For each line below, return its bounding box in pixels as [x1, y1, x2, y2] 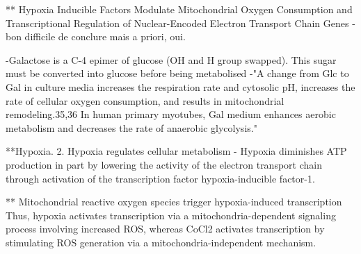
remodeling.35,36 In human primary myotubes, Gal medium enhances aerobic [6, 107, 336, 121]
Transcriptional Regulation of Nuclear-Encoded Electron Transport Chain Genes [6, 15, 349, 30]
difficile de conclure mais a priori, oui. [24, 29, 186, 44]
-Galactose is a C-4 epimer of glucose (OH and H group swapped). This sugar [6, 52, 337, 67]
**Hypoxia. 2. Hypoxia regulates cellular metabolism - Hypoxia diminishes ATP [6, 144, 347, 158]
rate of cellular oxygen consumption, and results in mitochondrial [6, 93, 284, 108]
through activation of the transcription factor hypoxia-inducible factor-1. [6, 171, 315, 185]
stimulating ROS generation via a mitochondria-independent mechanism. [6, 235, 316, 249]
